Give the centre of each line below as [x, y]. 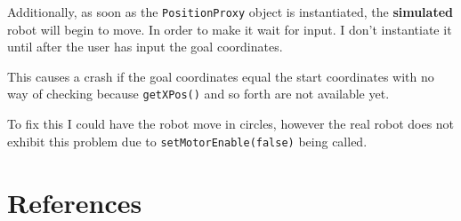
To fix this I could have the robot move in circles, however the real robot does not [231, 124]
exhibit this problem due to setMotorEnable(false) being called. [187, 141]
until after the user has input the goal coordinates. [145, 47]
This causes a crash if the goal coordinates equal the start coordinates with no [221, 76]
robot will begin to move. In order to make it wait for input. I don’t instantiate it [230, 29]
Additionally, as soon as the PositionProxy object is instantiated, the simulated [230, 12]
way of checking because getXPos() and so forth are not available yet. [198, 94]
